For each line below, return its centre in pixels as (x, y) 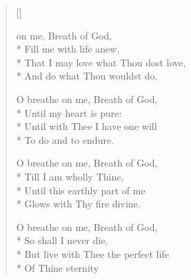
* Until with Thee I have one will (87, 126)
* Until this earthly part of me (81, 190)
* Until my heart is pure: (69, 112)
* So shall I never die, (62, 240)
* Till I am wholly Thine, (70, 176)
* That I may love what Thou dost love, (101, 62)
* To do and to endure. (65, 139)
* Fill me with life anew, (68, 49)
